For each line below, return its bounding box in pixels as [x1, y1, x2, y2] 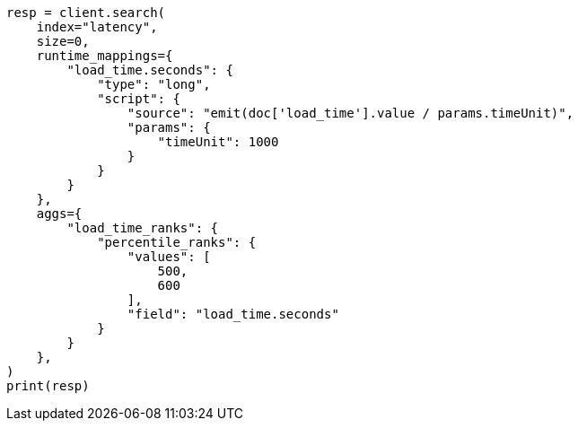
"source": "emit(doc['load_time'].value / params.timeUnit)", [127, 106, 574, 120]
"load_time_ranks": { [66, 221, 219, 235]
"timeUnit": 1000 [157, 135, 279, 149]
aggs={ [36, 206, 83, 221]
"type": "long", [97, 77, 211, 92]
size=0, [36, 34, 90, 48]
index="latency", [36, 20, 158, 34]
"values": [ [127, 249, 211, 264]
